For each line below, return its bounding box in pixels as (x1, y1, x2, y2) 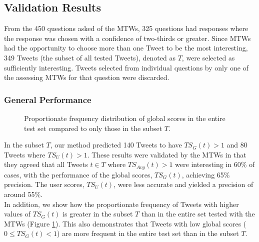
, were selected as (181, 52, 235, 62)
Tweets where (4, 149, 45, 159)
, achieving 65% (181, 169, 230, 179)
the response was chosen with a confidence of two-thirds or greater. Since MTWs (4, 32, 251, 43)
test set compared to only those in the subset (24, 122, 162, 133)
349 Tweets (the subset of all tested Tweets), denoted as (4, 52, 175, 62)
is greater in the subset (62, 208, 133, 219)
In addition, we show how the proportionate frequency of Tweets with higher (4, 198, 239, 209)
